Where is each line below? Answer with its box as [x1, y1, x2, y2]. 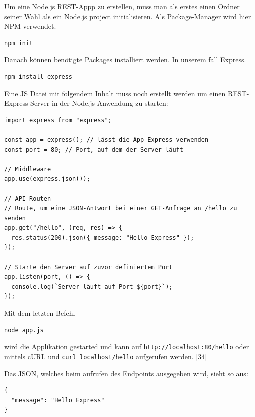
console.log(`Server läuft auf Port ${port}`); [11, 283, 173, 290]
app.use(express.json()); [4, 175, 90, 183]
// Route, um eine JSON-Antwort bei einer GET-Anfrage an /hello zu [4, 205, 237, 212]
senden [4, 214, 26, 222]
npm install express [4, 73, 73, 80]
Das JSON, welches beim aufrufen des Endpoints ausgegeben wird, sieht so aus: [4, 368, 248, 378]
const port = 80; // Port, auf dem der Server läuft [4, 146, 183, 153]
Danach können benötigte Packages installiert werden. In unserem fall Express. [4, 54, 246, 65]
